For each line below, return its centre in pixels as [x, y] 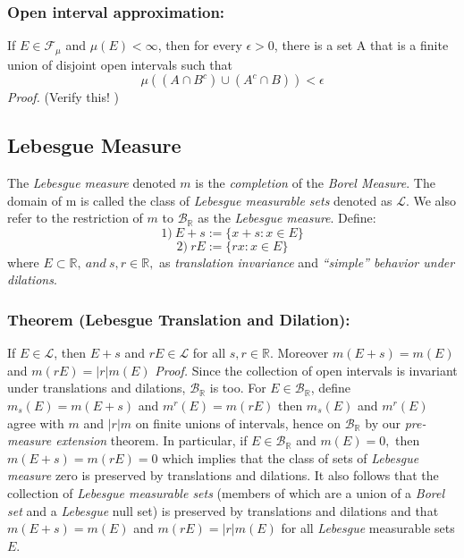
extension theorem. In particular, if [152, 440]
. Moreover [299, 353]
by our [383, 423]
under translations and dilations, [97, 388]
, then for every [200, 45]
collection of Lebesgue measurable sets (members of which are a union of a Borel [226, 493]
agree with [36, 423]
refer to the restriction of [75, 218]
